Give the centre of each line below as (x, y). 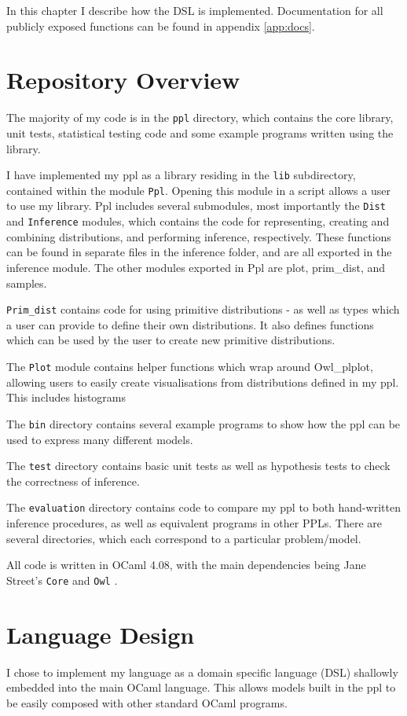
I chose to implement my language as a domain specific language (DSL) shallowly (202, 672)
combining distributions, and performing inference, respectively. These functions (199, 236)
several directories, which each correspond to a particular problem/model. (184, 538)
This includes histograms (66, 397)
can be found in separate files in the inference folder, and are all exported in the (199, 252)
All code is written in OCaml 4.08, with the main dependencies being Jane (186, 565)
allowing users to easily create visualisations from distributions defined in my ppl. (203, 382)
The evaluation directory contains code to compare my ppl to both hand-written (203, 507)
